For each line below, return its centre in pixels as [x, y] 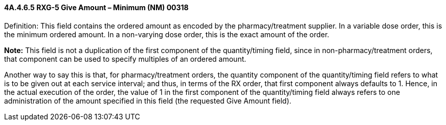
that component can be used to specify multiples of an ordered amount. [125, 59]
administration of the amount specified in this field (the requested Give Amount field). [148, 101]
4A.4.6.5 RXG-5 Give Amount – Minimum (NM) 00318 [96, 7]
